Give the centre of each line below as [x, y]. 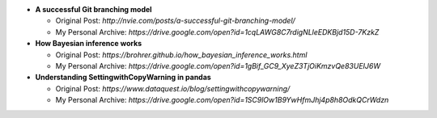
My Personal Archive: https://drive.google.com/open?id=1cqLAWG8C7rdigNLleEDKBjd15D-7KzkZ [217, 32]
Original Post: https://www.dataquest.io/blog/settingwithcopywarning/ [173, 88]
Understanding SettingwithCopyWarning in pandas [123, 78]
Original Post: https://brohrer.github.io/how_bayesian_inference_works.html [181, 55]
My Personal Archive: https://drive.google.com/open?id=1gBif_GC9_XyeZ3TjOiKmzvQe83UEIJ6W [218, 65]
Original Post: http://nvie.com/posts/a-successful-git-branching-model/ [175, 21]
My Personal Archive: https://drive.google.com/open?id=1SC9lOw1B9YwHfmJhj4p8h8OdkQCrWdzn [222, 100]
